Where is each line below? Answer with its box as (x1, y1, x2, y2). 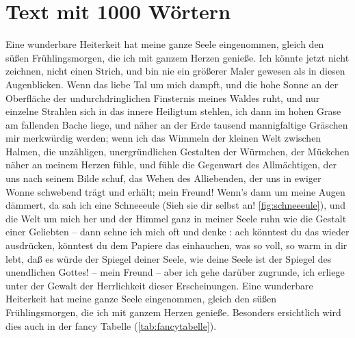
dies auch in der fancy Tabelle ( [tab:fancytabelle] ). (5, 318, 217, 333)
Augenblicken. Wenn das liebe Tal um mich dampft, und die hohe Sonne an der (5, 77, 339, 91)
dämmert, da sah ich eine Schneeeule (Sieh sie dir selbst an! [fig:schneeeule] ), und (5, 198, 346, 212)
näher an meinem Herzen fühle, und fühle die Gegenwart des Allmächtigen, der (5, 157, 337, 172)
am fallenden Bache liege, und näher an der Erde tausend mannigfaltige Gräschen (5, 117, 348, 131)
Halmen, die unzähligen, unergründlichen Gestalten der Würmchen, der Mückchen (5, 144, 350, 158)
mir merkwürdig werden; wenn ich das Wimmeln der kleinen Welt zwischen (5, 131, 321, 145)
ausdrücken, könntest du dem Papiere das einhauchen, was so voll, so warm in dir (5, 238, 347, 252)
